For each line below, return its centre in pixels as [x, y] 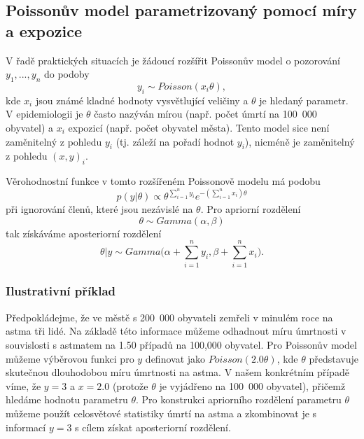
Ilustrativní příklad [61, 291]
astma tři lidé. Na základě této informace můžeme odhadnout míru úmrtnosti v [176, 331]
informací [26, 427]
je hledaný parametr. [304, 100]
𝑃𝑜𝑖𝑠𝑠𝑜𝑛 [175, 86]
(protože [130, 385]
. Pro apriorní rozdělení [251, 209]
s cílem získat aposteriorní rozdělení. [153, 427]
